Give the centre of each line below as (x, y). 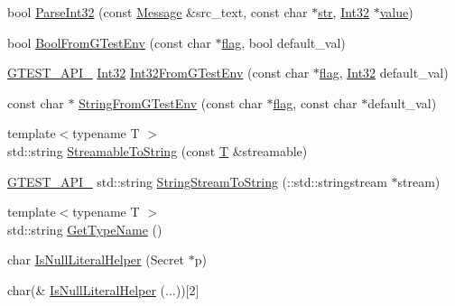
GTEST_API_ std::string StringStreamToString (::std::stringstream (197, 181)
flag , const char (315, 102)
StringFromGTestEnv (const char (171, 102)
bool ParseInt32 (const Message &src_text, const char (158, 12)
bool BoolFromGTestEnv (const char (109, 42)
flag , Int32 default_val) (384, 73)
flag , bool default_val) (283, 42)
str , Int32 (344, 12)
